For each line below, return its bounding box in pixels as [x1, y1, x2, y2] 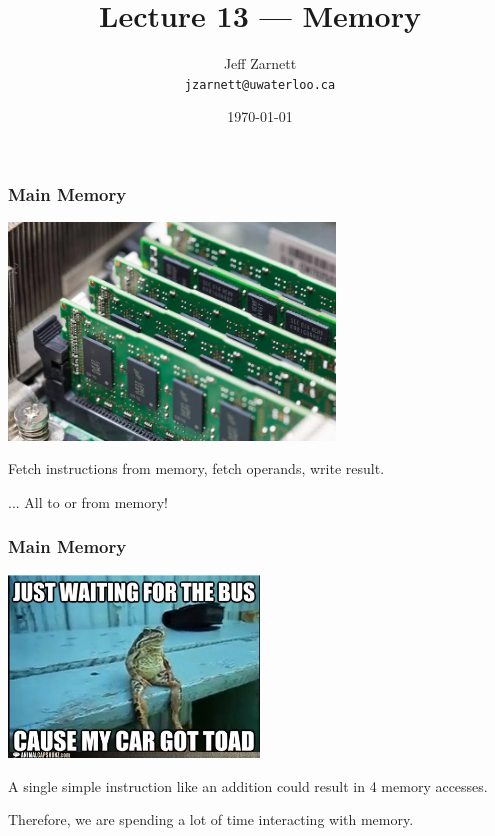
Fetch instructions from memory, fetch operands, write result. [8, 458, 385, 479]
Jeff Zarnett [223, 53, 297, 74]
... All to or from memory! [8, 491, 168, 512]
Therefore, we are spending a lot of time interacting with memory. [8, 809, 414, 830]
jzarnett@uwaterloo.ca [184, 77, 336, 92]
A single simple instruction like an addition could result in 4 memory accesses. [8, 775, 488, 796]
